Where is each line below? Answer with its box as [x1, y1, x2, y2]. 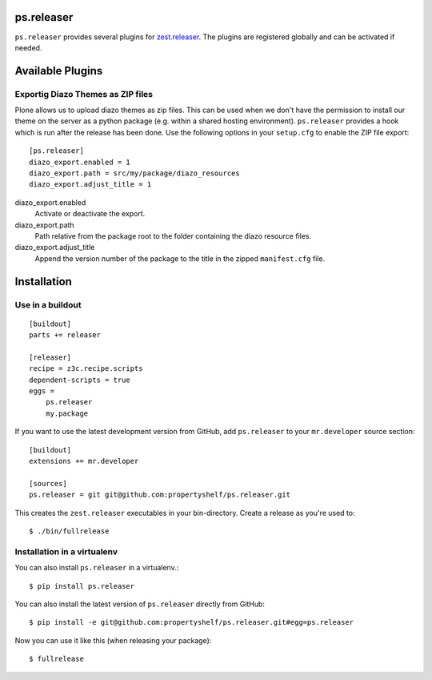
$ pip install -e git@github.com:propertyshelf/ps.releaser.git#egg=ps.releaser [29, 618, 354, 627]
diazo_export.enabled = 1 [29, 157, 131, 167]
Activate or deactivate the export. [34, 209, 146, 219]
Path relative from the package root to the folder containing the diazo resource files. [34, 231, 312, 240]
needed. [14, 42, 42, 52]
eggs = [29, 387, 55, 396]
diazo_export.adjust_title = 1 [29, 180, 152, 189]
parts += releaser [29, 331, 102, 340]
